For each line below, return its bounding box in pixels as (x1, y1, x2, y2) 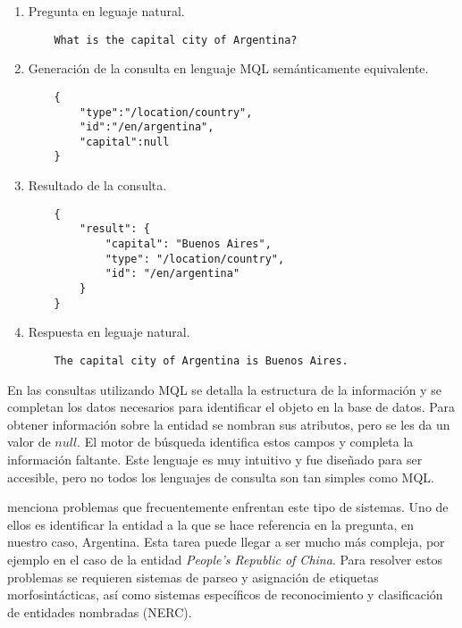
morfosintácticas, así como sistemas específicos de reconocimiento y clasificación (7, 585, 443, 604)
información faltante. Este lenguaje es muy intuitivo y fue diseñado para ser (7, 449, 423, 468)
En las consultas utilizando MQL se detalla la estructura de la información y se (7, 380, 441, 398)
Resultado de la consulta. (28, 176, 167, 195)
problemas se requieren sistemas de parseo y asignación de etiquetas (7, 567, 379, 586)
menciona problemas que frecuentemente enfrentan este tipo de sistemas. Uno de (7, 498, 449, 516)
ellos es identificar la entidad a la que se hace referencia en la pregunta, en (7, 515, 414, 533)
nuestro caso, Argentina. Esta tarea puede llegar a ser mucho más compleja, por (7, 532, 445, 551)
